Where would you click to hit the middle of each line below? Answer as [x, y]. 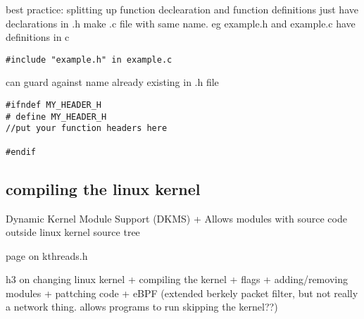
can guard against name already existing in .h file [112, 82]
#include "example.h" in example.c [89, 60]
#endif [21, 152]
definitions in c [38, 37]
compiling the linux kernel [103, 188]
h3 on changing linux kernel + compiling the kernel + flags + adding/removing [177, 279]
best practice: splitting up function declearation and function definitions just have [182, 9]
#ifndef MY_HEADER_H [54, 105]
